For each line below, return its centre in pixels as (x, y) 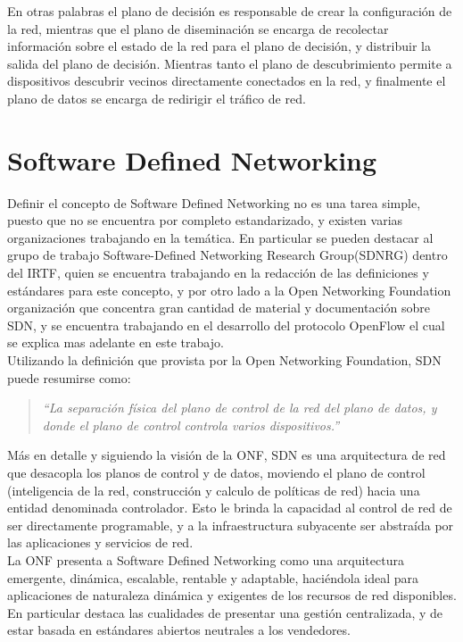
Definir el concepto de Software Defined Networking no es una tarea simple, (214, 202)
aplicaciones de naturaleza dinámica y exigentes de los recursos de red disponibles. (232, 595)
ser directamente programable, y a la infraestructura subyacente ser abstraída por (231, 525)
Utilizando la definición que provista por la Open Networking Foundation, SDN (224, 360)
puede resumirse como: (69, 377)
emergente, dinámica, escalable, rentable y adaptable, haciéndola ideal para (213, 577)
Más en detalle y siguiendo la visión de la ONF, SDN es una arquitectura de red (227, 455)
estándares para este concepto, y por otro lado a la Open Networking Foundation (229, 290)
